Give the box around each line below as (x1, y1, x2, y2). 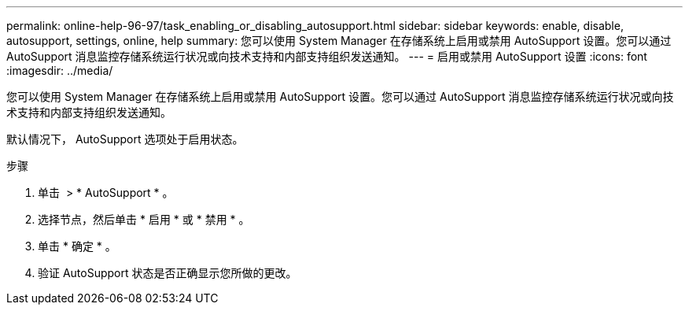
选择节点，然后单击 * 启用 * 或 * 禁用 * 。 (38, 213, 250, 226)
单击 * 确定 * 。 (38, 239, 116, 253)
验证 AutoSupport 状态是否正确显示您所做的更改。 (38, 266, 297, 280)
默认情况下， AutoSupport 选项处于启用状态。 (6, 132, 244, 146)
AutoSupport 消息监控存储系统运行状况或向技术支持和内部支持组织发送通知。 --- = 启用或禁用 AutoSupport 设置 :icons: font (6, 50, 647, 63)
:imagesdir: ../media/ (6, 64, 113, 77)
